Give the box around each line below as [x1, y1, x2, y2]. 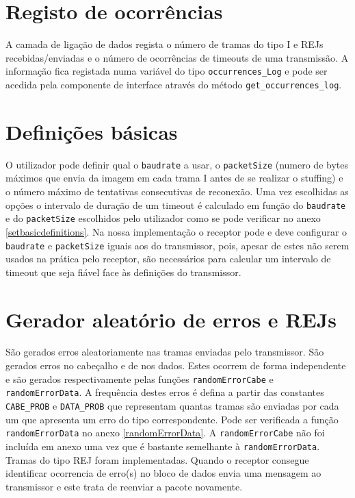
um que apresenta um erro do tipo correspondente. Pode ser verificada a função [5, 412, 339, 426]
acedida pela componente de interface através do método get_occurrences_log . [5, 77, 342, 91]
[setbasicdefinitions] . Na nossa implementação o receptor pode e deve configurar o [5, 224, 347, 238]
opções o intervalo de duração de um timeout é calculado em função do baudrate [5, 197, 346, 212]
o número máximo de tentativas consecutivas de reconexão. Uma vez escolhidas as [5, 184, 349, 198]
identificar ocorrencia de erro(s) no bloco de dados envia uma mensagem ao [5, 466, 321, 480]
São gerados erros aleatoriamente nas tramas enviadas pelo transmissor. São [5, 345, 324, 359]
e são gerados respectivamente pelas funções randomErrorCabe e [5, 371, 274, 386]
